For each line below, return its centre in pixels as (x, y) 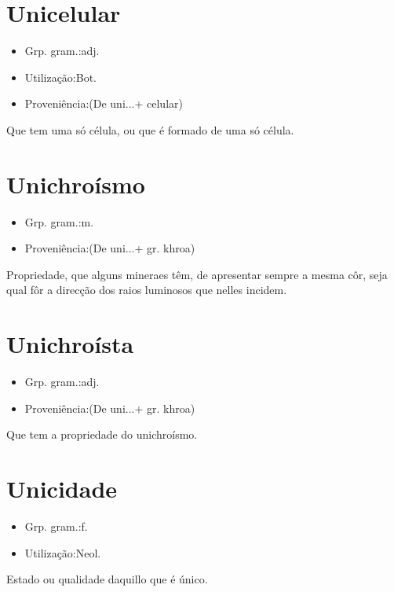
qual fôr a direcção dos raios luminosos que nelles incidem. (147, 290)
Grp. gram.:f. (56, 526)
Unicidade (62, 489)
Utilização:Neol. (63, 552)
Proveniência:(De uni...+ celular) (104, 103)
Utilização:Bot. (60, 77)
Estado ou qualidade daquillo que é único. (107, 579)
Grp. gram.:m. (59, 221)
